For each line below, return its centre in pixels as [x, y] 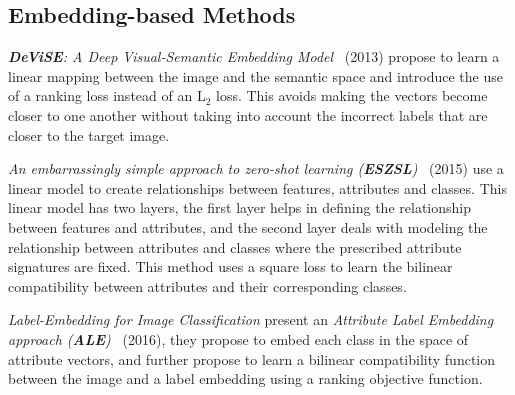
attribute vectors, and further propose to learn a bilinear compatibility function [252, 358]
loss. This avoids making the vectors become [351, 95]
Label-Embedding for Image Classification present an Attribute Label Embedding [251, 319]
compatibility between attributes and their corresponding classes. [207, 285]
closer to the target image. [89, 134]
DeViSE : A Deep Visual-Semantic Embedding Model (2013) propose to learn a [254, 56]
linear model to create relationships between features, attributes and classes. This [257, 187]
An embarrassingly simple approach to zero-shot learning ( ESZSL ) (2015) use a [256, 168]
